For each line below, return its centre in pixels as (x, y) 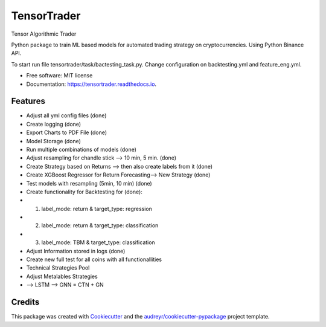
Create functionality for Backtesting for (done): (85, 192)
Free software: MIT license (59, 76)
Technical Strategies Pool (58, 268)
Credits (25, 302)
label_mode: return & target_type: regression (97, 209)
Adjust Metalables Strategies (62, 276)
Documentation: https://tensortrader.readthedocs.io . (91, 84)
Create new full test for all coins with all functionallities (94, 259)
